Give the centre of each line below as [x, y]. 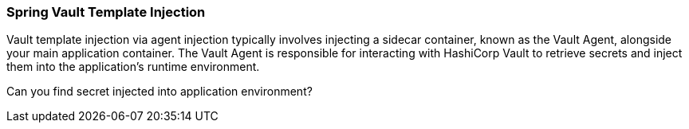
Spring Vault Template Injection [106, 12]
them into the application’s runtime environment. [133, 67]
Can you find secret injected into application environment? [159, 92]
